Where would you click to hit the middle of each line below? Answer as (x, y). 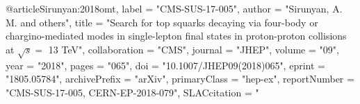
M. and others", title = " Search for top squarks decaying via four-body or (162, 22)
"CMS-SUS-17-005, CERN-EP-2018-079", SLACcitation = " (132, 92)
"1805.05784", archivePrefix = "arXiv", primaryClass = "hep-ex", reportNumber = (180, 79)
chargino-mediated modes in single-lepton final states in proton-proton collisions (176, 36)
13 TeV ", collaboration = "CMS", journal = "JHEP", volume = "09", (194, 49)
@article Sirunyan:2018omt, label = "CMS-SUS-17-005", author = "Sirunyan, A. (174, 8)
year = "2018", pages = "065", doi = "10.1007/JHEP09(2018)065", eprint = (165, 65)
